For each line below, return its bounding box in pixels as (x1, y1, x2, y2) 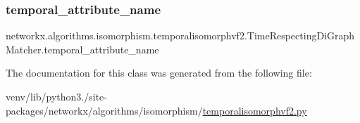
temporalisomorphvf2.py (202, 103, 307, 117)
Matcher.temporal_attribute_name (6, 41, 159, 56)
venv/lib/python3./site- (6, 89, 107, 103)
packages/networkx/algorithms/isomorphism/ (6, 103, 203, 117)
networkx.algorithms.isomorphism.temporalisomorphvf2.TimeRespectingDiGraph (6, 28, 355, 43)
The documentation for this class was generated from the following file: (6, 65, 312, 80)
